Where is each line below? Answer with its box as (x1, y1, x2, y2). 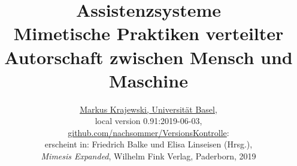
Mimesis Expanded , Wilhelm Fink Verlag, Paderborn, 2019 (41, 150, 256, 162)
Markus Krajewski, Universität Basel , (80, 102, 217, 115)
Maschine (109, 68, 188, 92)
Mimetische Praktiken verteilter (13, 21, 284, 46)
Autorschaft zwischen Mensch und (4, 44, 293, 69)
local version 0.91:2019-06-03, (95, 114, 202, 127)
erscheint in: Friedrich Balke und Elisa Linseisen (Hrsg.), (44, 138, 253, 150)
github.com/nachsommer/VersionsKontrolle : (68, 126, 229, 138)
